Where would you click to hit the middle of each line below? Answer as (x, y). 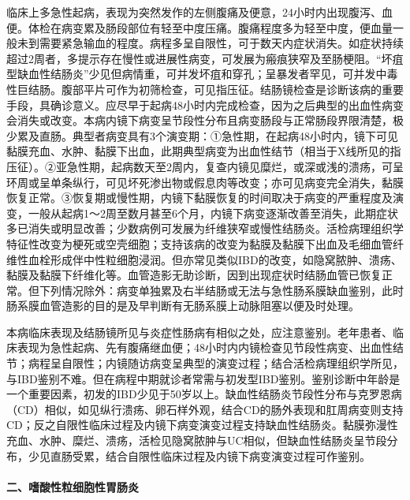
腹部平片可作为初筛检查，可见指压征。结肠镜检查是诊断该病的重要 (232, 89)
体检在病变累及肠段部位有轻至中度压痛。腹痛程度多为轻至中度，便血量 (210, 27)
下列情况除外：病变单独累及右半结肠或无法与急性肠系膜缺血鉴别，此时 (221, 290)
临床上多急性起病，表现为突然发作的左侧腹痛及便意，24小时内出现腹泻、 (194, 12)
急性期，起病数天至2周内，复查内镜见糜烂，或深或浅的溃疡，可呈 (235, 166)
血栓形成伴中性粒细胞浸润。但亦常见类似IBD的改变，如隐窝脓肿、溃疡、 (215, 259)
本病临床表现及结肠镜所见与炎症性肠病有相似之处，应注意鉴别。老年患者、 (199, 332)
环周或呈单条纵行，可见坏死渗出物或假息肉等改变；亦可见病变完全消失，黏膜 (205, 182)
